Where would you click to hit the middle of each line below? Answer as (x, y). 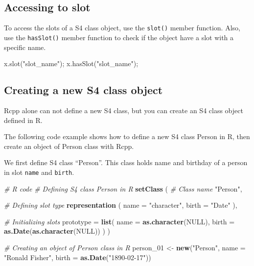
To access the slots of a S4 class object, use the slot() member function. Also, (122, 28)
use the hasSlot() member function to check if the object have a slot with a (119, 37)
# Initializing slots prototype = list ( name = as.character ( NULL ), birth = (119, 221)
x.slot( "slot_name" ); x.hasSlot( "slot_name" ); (71, 63)
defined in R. (23, 120)
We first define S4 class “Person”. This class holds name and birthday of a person (126, 162)
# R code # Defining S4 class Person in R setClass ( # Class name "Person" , (123, 188)
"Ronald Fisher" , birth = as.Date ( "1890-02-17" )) (78, 257)
